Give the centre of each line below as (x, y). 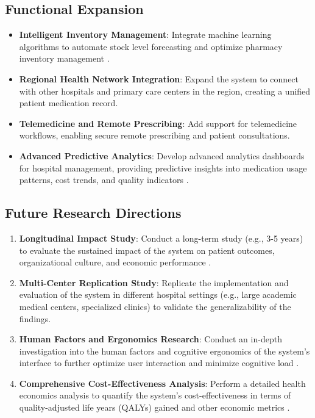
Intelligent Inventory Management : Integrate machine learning (145, 34)
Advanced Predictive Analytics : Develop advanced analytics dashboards (162, 155)
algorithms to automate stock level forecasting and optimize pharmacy (151, 46)
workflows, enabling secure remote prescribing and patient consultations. (154, 135)
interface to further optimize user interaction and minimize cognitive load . (159, 363)
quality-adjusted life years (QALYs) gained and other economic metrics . (154, 407)
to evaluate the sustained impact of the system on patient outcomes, (147, 250)
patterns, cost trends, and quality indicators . (104, 180)
